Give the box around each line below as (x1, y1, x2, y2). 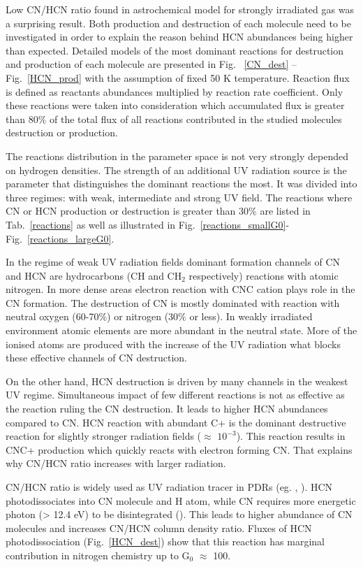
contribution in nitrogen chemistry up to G (6, 547, 190, 562)
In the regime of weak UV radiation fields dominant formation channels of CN (6, 254, 340, 269)
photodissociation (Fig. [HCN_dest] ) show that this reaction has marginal (6, 534, 325, 549)
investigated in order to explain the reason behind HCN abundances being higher (6, 29, 353, 44)
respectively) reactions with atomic (188, 268, 339, 282)
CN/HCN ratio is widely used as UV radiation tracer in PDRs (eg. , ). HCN (6, 480, 333, 494)
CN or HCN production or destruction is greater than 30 (6, 203, 249, 218)
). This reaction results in (236, 429, 346, 443)
